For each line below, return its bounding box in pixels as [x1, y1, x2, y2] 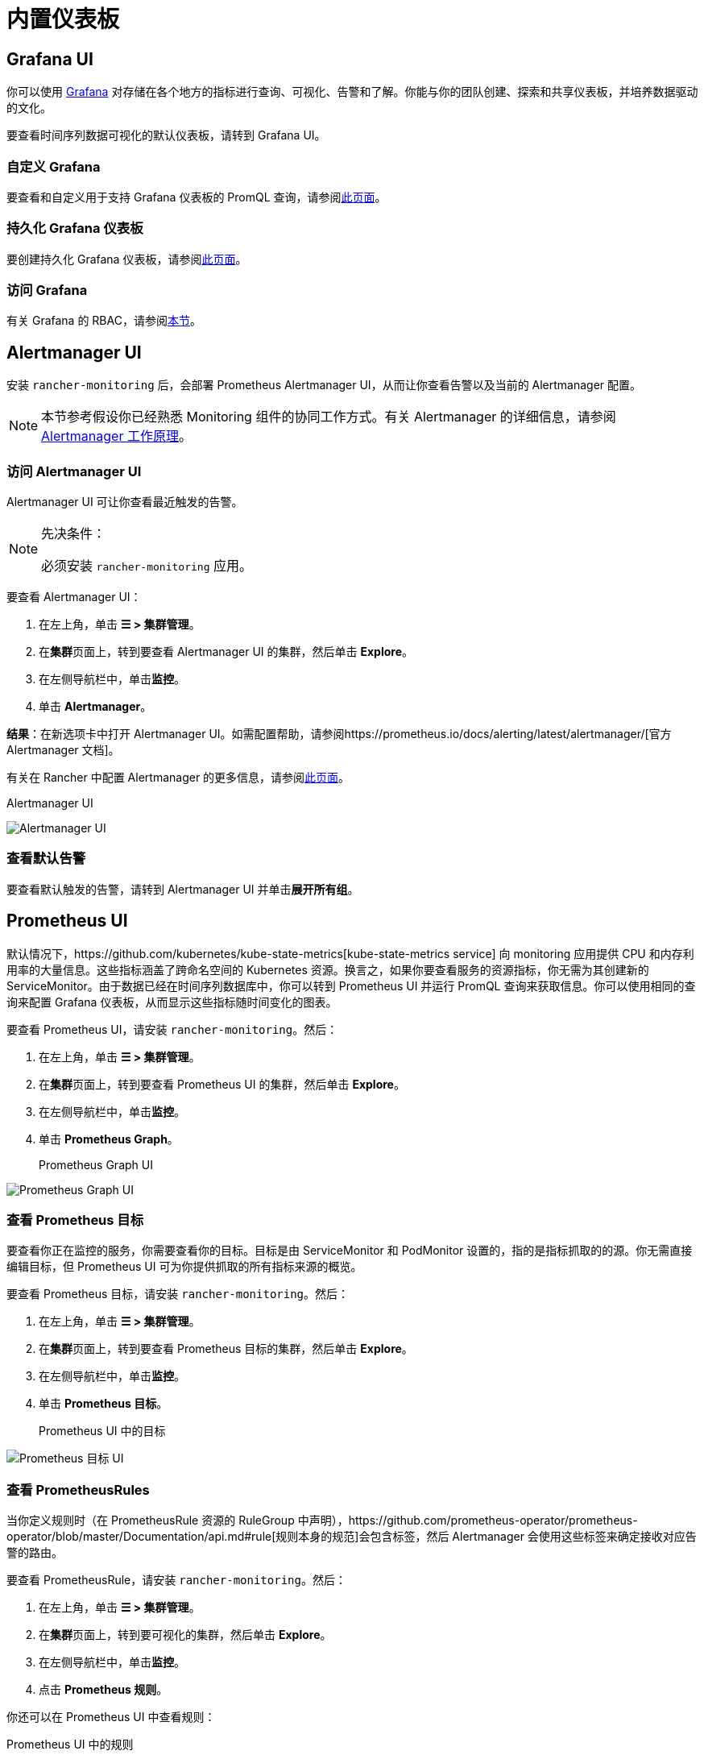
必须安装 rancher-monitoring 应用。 [41, 558, 252, 575]
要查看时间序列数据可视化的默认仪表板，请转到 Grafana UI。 [6, 128, 326, 143]
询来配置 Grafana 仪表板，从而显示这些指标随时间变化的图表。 [6, 994, 338, 1009]
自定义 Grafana [6, 158, 101, 175]
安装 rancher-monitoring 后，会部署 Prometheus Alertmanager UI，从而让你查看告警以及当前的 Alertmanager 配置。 [6, 378, 642, 392]
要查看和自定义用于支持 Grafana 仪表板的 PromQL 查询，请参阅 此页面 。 [6, 189, 387, 204]
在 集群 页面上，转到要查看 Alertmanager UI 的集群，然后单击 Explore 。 [39, 645, 414, 659]
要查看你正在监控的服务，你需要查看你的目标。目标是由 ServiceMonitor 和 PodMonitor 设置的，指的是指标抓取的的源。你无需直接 [6, 1243, 693, 1258]
